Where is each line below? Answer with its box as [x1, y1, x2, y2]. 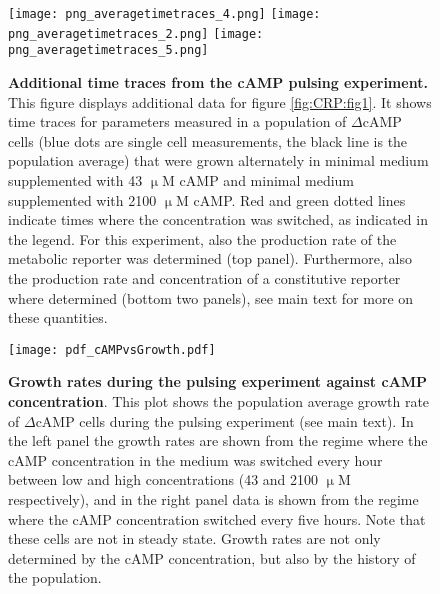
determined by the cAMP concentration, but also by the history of [8, 547, 416, 568]
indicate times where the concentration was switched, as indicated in [8, 209, 428, 230]
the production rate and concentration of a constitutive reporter [8, 267, 401, 288]
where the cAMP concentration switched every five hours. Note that [8, 508, 426, 529]
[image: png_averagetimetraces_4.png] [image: [8, 7, 321, 21]
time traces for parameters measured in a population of [8, 111, 347, 132]
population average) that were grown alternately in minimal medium [8, 150, 429, 171]
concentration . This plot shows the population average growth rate [8, 390, 430, 411]
